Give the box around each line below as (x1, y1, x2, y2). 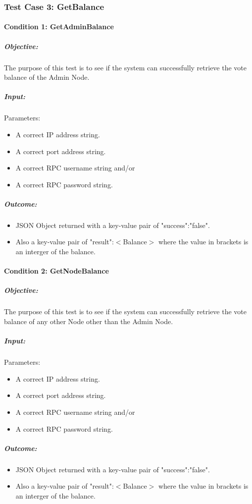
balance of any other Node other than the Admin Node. (4, 316, 173, 326)
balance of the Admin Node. (4, 72, 90, 82)
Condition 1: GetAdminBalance (4, 21, 114, 32)
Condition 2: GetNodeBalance (4, 266, 109, 276)
